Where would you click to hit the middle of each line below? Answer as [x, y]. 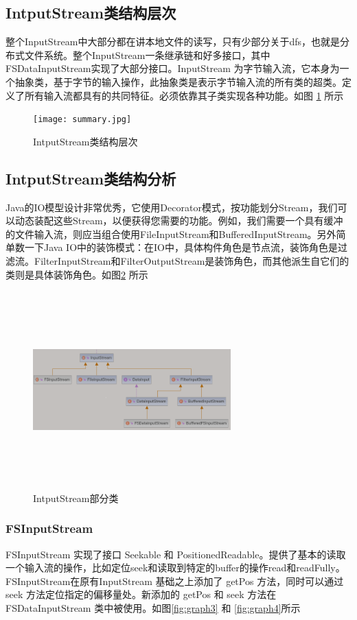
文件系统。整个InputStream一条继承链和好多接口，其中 [147, 55]
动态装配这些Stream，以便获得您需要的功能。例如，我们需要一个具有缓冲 [179, 220]
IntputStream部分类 [76, 498]
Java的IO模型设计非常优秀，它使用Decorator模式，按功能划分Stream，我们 [172, 207]
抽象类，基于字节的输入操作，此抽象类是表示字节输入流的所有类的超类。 [178, 81]
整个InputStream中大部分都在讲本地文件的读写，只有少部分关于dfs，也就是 [173, 41]
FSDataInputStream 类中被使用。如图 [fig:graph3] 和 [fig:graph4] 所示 [153, 607]
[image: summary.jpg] [82, 120]
